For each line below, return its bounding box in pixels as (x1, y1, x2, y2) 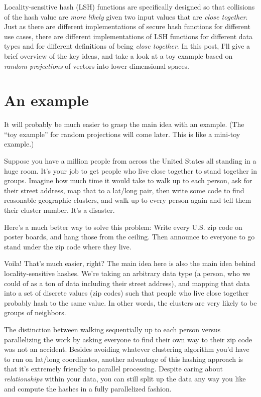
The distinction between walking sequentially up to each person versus (4, 324, 221, 334)
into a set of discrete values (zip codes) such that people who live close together (4, 288, 249, 298)
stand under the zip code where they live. (4, 241, 132, 251)
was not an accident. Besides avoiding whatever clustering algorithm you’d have (4, 344, 249, 354)
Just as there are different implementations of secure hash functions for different (4, 21, 250, 32)
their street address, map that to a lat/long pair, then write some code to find (4, 185, 244, 195)
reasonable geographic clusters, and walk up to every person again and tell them (4, 195, 251, 205)
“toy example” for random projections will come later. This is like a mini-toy (4, 128, 240, 139)
